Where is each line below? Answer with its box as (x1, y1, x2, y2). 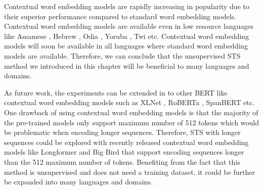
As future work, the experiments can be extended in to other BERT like (4, 87, 228, 98)
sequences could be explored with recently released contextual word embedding (4, 136, 249, 147)
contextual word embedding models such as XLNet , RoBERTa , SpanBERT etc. (4, 97, 254, 108)
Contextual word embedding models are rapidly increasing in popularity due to (4, 1, 249, 11)
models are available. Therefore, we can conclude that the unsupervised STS (4, 50, 241, 61)
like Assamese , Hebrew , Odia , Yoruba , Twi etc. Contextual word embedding (4, 30, 249, 41)
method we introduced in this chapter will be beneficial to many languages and (4, 60, 249, 71)
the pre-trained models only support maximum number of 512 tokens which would (4, 117, 259, 127)
